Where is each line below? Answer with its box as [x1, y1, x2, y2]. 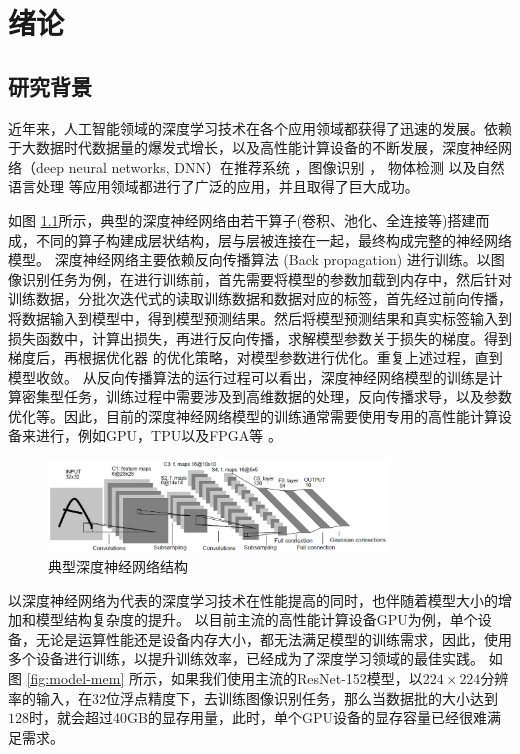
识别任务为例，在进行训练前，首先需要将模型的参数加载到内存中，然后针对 [21, 268, 512, 289]
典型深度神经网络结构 [48, 556, 188, 577]
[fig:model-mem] [26, 668, 125, 689]
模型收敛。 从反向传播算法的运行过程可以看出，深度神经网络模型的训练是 [8, 366, 489, 387]
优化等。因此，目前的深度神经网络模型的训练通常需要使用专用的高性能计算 [8, 405, 498, 426]
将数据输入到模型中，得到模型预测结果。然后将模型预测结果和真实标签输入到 [8, 307, 512, 328]
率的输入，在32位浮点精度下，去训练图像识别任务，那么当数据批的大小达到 [8, 687, 498, 708]
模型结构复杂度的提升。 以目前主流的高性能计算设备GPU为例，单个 [35, 609, 478, 630]
